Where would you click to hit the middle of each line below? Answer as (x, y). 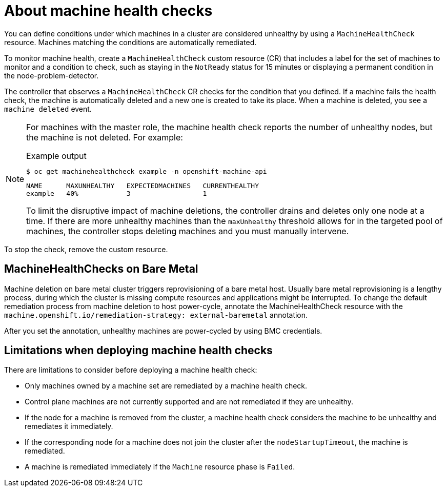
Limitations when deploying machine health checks (138, 351)
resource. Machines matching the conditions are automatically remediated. (130, 42)
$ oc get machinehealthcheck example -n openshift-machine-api (147, 171)
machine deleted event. (48, 109)
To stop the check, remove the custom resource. (86, 249)
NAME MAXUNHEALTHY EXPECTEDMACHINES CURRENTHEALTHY (143, 186)
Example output (56, 156)
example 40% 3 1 (117, 193)
